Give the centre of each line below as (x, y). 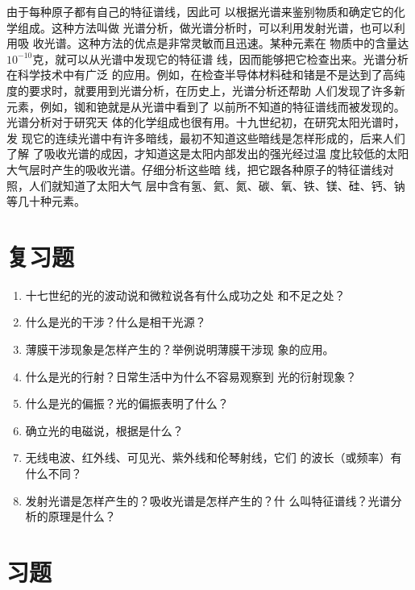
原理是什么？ (82, 516)
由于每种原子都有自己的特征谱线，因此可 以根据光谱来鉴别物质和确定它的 (200, 11)
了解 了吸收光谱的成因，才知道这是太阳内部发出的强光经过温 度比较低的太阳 (208, 154)
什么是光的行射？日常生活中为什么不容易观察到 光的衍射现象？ (191, 376)
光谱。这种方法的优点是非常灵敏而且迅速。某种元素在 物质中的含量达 (226, 43)
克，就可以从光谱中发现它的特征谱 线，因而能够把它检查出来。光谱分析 (220, 58)
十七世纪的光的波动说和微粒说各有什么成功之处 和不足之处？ (185, 295)
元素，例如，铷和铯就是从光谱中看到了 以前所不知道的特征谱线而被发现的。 (206, 106)
